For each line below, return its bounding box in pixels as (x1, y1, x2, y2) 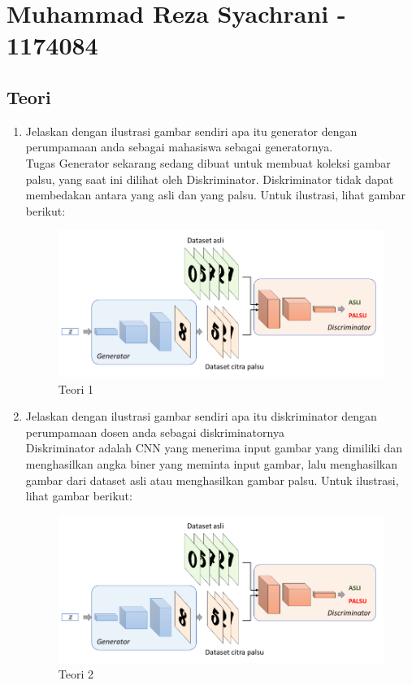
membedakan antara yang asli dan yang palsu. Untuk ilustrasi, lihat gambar (25, 186, 405, 203)
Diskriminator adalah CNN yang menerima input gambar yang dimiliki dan (25, 439, 403, 456)
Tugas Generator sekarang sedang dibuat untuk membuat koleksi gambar (25, 154, 391, 171)
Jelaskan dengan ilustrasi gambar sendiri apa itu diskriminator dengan (25, 408, 377, 425)
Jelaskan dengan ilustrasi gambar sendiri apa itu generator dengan (25, 122, 358, 139)
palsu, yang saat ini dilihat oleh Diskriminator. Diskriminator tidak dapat (25, 170, 394, 187)
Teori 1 (58, 380, 94, 397)
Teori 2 (58, 665, 94, 683)
